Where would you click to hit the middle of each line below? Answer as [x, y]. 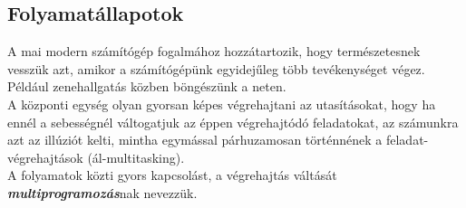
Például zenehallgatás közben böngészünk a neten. [147, 86]
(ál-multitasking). [136, 157]
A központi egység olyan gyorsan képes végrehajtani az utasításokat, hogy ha [222, 104]
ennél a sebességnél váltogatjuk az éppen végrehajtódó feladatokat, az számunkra [233, 122]
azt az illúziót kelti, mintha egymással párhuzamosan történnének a [195, 140]
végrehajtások [45, 157]
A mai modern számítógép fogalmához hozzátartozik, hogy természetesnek [214, 51]
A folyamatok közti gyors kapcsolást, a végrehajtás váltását [172, 175]
